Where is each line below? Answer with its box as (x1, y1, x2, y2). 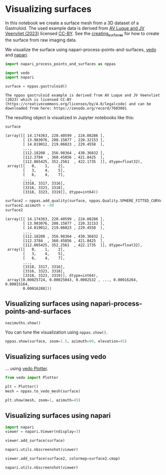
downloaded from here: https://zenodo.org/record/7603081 (5, 106, 127, 111)
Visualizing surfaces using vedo (5, 352, 107, 361)
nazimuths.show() (5, 320, 41, 326)
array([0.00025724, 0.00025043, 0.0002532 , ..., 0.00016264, (7, 277, 138, 282)
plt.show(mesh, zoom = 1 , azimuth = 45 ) (5, 398, 81, 403)
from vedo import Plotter (5, 375, 58, 380)
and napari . (5, 52, 29, 58)
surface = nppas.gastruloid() (5, 84, 68, 89)
